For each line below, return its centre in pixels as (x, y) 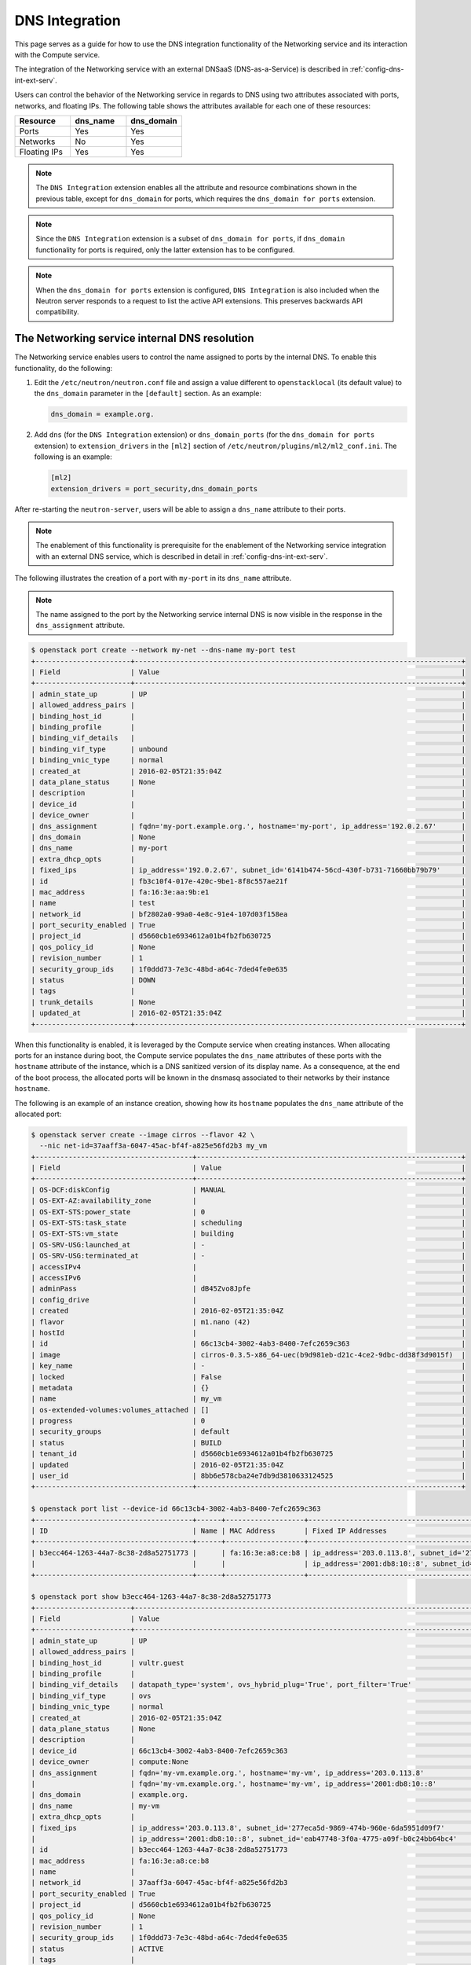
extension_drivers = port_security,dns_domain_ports (154, 488)
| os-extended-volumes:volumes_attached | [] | (248, 1410)
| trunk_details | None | (248, 1002)
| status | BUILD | (248, 1443)
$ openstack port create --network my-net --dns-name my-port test (164, 650)
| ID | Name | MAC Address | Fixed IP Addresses (209, 1530)
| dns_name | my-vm (95, 1805)
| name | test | (248, 903)
